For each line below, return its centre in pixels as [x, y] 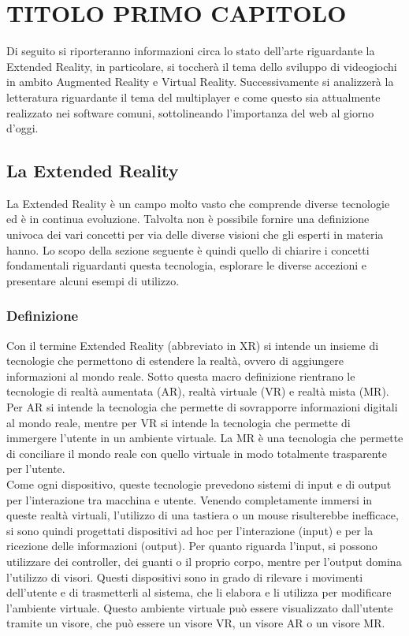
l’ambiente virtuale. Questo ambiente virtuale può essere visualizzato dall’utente [200, 607]
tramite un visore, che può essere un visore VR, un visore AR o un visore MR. [196, 623]
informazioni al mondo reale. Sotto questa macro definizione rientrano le [181, 376]
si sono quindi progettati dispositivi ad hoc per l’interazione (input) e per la [190, 530]
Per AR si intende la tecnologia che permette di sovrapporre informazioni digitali [202, 407]
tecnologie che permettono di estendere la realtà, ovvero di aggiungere [175, 361]
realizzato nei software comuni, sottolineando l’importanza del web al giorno [190, 112]
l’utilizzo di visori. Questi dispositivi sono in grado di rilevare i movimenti [185, 576]
